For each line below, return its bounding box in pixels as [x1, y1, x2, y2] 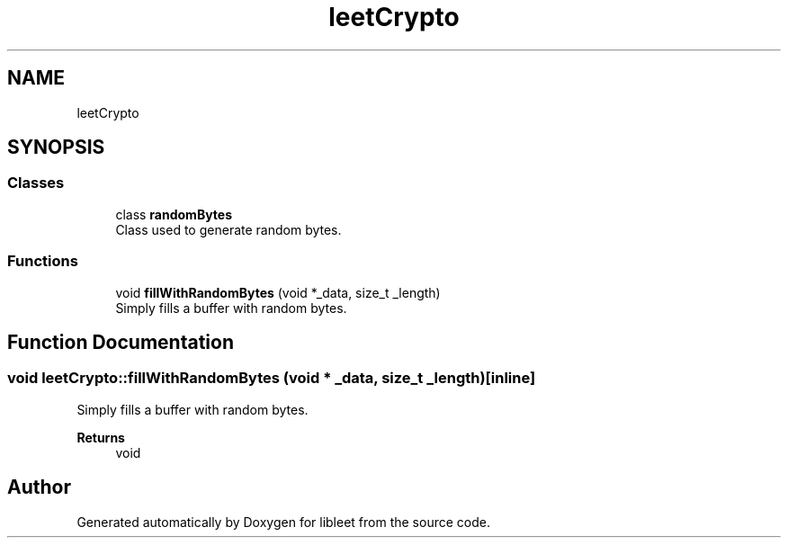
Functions [7, 252, 78, 271]
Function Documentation [7, 330, 234, 353]
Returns [76, 429, 125, 445]
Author [7, 476, 71, 499]
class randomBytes [115, 206, 233, 222]
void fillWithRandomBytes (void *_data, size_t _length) [115, 284, 441, 300]
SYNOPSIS [7, 136, 105, 159]
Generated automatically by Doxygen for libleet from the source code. [76, 514, 490, 530]
